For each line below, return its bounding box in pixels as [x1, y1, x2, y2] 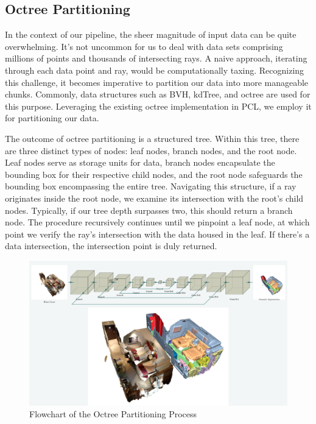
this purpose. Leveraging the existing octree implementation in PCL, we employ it [5, 99, 312, 112]
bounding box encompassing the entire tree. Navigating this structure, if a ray [5, 180, 297, 193]
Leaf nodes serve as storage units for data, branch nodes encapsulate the [5, 156, 275, 169]
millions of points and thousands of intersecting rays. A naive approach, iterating [5, 52, 307, 65]
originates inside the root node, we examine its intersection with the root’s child [5, 191, 304, 204]
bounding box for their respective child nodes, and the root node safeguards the [5, 168, 303, 180]
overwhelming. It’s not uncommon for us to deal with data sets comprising [5, 40, 283, 52]
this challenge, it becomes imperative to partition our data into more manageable [5, 76, 309, 88]
